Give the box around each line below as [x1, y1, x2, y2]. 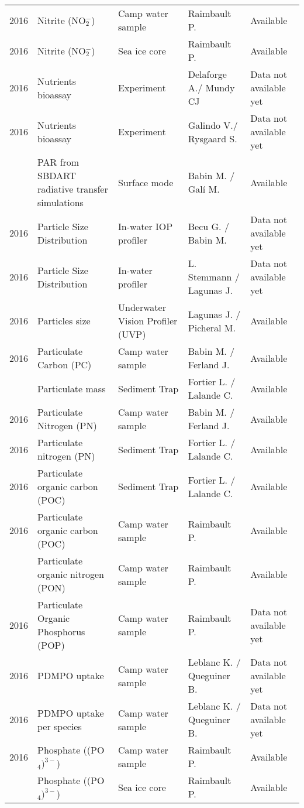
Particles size [37, 314, 91, 327]
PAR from [37, 155, 80, 169]
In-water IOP [118, 219, 173, 233]
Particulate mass [37, 381, 106, 395]
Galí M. [188, 182, 220, 196]
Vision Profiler [118, 314, 178, 327]
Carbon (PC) [37, 358, 92, 371]
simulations [37, 196, 84, 209]
